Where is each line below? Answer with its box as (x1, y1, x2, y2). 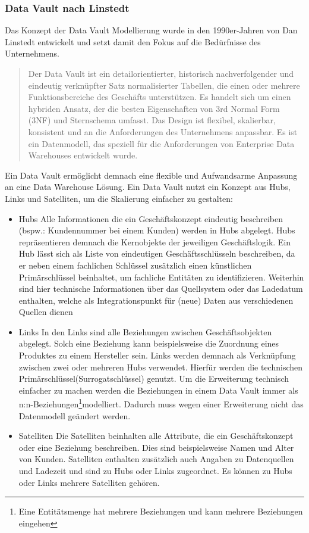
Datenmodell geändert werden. (18, 409, 131, 422)
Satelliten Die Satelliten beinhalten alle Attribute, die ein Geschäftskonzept (18, 429, 294, 442)
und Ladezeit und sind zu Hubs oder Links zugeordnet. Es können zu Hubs (18, 465, 292, 477)
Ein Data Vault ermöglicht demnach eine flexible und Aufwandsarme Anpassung (5, 169, 298, 181)
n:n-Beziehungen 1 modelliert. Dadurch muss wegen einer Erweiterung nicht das (18, 396, 304, 410)
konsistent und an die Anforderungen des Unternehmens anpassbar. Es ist (28, 125, 298, 138)
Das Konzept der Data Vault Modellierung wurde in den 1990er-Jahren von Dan (5, 24, 298, 36)
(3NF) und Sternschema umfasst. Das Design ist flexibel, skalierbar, (28, 114, 276, 126)
